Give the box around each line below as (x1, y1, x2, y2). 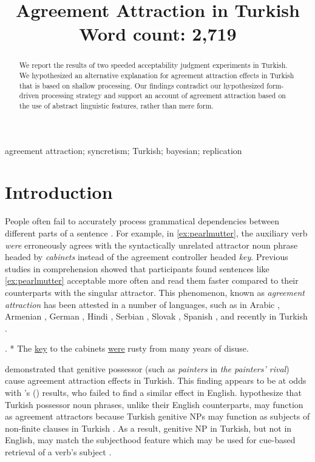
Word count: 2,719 (79, 21, 237, 46)
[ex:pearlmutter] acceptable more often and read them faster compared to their (5, 274, 299, 287)
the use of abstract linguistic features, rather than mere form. (19, 100, 214, 110)
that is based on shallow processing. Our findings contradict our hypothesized (19, 80, 265, 90)
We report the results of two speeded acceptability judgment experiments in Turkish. (19, 60, 288, 70)
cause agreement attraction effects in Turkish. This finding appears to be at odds (5, 374, 307, 387)
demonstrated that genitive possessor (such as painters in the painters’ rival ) (5, 362, 290, 375)
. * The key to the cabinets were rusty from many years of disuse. (5, 342, 249, 355)
